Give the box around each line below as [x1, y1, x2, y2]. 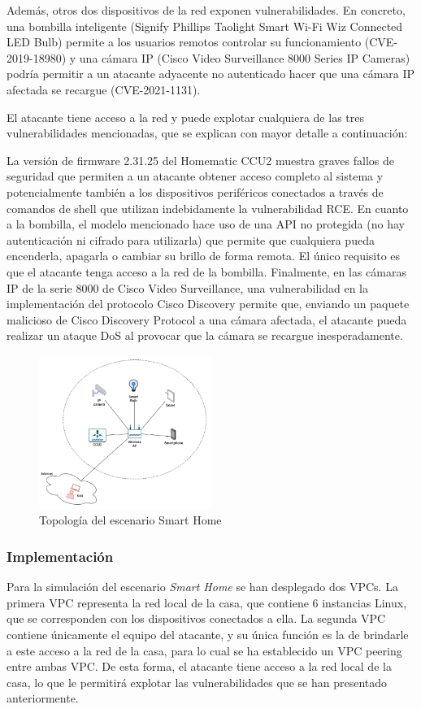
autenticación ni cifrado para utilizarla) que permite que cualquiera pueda [7, 231, 375, 248]
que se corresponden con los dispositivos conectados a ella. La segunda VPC [7, 610, 386, 627]
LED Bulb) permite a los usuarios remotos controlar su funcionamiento [7, 33, 362, 50]
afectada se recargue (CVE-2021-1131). [7, 80, 201, 98]
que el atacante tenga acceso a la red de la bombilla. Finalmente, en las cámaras [7, 263, 406, 280]
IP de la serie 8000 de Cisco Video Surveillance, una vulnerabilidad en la [7, 279, 368, 296]
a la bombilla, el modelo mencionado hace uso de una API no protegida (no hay [7, 215, 405, 233]
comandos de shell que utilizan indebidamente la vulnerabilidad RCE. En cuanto [7, 199, 409, 216]
